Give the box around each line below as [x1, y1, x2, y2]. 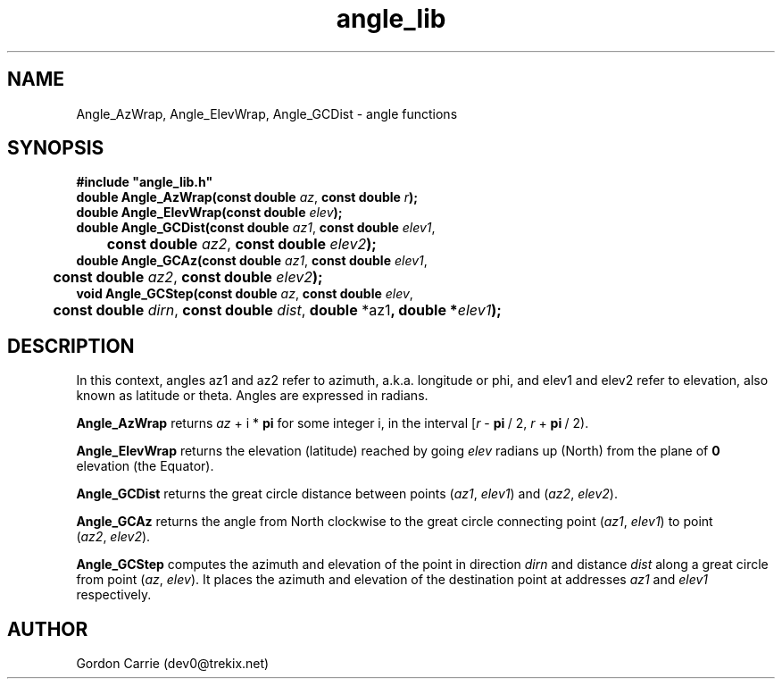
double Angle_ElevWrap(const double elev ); [76, 205, 343, 221]
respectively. [76, 587, 152, 603]
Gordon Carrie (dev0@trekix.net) [76, 656, 270, 672]
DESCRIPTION [7, 334, 135, 357]
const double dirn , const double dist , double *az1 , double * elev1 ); [53, 301, 502, 320]
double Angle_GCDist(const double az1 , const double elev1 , [76, 220, 436, 236]
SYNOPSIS [7, 137, 104, 160]
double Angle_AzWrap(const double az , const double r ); [76, 189, 419, 205]
